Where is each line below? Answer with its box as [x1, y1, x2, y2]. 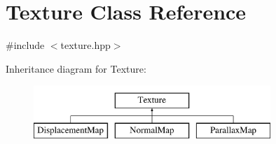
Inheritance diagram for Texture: [6, 61, 146, 75]
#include [6, 38, 45, 52]
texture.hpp [60, 38, 111, 52]
